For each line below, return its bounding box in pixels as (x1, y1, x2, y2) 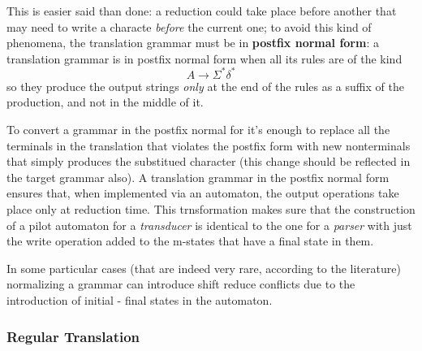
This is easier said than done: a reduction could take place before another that (6, 2, 397, 19)
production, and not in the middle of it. (6, 93, 204, 110)
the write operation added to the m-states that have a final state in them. (6, 232, 374, 249)
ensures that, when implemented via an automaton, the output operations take (6, 184, 399, 201)
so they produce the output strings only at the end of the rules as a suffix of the (6, 77, 404, 94)
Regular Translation (6, 326, 140, 346)
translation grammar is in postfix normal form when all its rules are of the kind (6, 50, 403, 67)
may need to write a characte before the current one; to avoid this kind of (6, 18, 372, 35)
